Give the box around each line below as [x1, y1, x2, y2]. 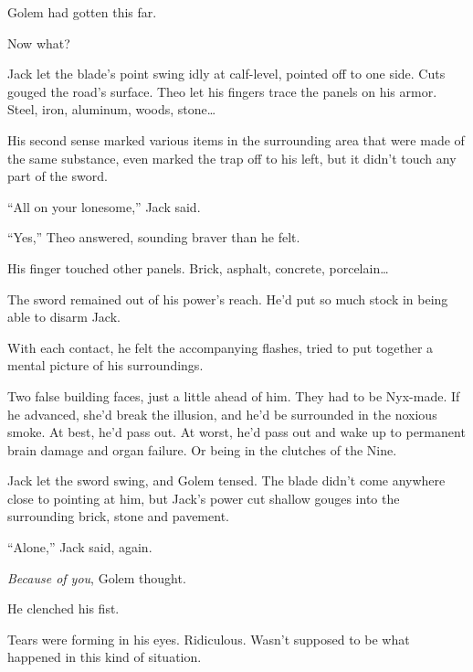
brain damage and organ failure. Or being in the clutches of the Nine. [7, 440, 397, 459]
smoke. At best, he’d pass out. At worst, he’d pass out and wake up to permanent [7, 422, 466, 442]
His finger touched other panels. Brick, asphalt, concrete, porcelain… [7, 258, 389, 277]
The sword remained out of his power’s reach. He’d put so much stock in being [7, 289, 448, 308]
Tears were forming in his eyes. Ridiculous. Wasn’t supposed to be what [7, 629, 410, 648]
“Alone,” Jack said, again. [7, 538, 152, 557]
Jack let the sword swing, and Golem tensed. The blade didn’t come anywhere [7, 471, 446, 490]
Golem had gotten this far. [7, 3, 157, 21]
